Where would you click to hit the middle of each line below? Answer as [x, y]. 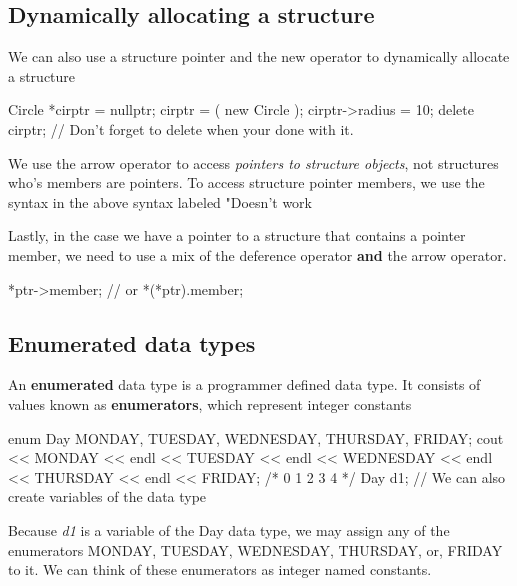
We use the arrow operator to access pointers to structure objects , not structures [253, 162]
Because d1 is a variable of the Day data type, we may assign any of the [229, 529]
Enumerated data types [132, 342]
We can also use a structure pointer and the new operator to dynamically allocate [259, 56]
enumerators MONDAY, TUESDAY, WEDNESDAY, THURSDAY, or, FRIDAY [255, 549]
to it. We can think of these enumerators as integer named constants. [220, 569]
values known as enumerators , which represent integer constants [210, 403]
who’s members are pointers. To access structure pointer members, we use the [246, 182]
